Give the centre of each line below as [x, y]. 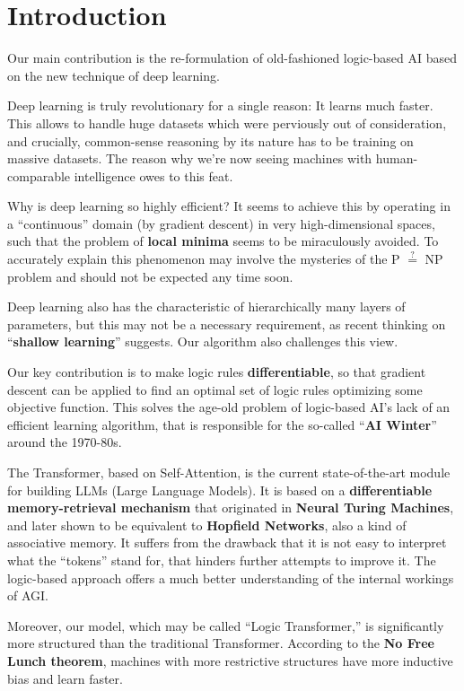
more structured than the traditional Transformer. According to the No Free [221, 643]
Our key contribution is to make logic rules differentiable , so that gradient [217, 372]
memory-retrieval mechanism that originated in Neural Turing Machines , [231, 507]
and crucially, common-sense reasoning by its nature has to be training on [210, 140]
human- [397, 158]
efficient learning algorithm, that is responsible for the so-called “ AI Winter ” [222, 424]
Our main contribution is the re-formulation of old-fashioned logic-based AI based [232, 58]
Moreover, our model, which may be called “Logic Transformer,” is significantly [226, 625]
